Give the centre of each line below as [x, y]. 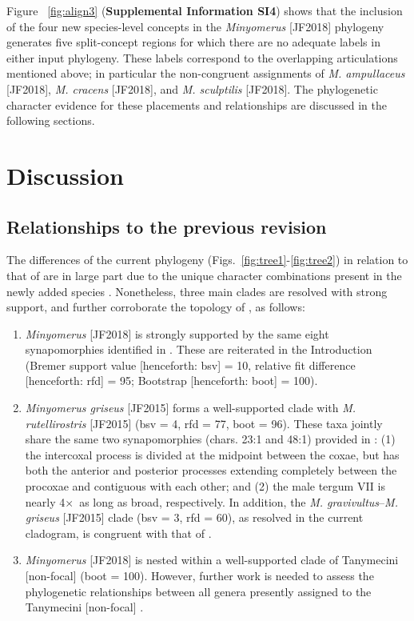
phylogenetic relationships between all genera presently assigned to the [198, 591]
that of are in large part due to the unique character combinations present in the [204, 275]
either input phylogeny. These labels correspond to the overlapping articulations [202, 57]
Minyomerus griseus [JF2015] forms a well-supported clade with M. [191, 408]
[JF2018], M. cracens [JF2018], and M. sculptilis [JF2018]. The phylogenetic [192, 88]
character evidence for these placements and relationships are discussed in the [197, 104]
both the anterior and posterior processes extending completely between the [211, 470]
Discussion [65, 175]
